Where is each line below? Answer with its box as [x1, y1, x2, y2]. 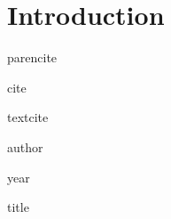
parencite [7, 48, 58, 67]
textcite [7, 108, 49, 126]
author [7, 137, 43, 156]
